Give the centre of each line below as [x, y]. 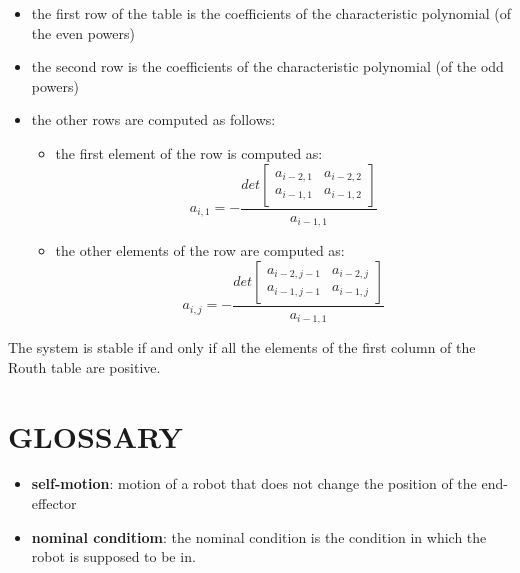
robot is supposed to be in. [113, 556]
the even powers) [83, 32]
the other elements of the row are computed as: [200, 250]
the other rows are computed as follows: [153, 119]
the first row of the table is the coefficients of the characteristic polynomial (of [271, 13]
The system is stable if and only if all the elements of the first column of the [242, 347]
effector [54, 503]
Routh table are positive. [84, 366]
